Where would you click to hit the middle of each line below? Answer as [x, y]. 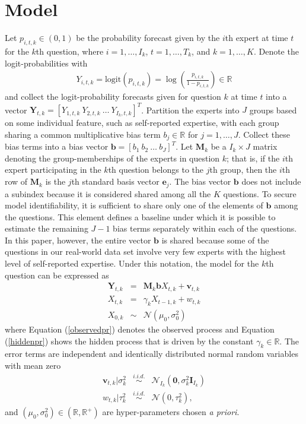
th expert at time [256, 38]
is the [55, 181]
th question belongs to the [156, 170]
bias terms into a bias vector [57, 146]
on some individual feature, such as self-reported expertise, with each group [142, 123]
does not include [271, 181]
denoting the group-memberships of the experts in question [112, 158]
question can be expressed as [57, 275]
